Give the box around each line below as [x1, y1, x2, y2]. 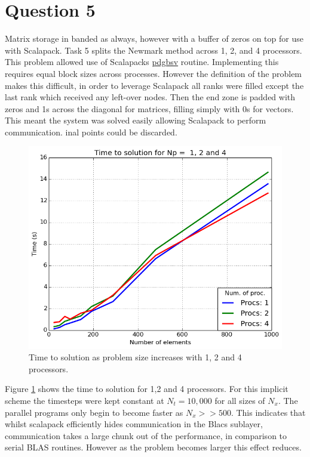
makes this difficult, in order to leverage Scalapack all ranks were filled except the [5, 79, 304, 91]
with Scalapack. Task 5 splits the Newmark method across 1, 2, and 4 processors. [5, 44, 302, 56]
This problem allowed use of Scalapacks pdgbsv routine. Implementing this [5, 55, 279, 68]
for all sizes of [214, 394, 265, 407]
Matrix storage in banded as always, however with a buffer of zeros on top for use [5, 32, 303, 45]
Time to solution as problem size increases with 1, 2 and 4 [29, 351, 242, 363]
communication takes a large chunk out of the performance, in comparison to [5, 429, 287, 441]
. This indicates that [231, 406, 306, 418]
